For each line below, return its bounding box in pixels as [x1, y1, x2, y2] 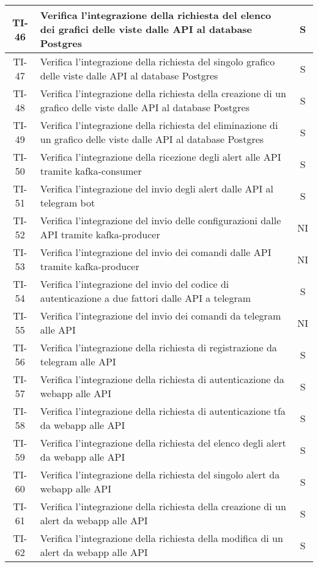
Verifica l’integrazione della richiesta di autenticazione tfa [40, 404, 286, 418]
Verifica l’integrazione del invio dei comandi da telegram [40, 309, 281, 323]
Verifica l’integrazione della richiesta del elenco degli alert [40, 436, 286, 450]
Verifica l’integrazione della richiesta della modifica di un [40, 531, 283, 545]
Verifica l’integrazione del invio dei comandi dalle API [40, 245, 272, 259]
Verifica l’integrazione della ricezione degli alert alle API [40, 150, 281, 164]
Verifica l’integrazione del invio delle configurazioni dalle [40, 213, 281, 227]
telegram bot [40, 196, 95, 210]
